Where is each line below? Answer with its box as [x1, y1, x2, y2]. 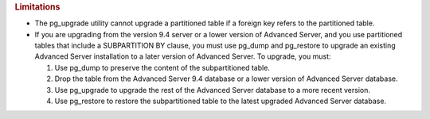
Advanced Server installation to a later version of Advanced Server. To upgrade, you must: [34, 52, 331, 61]
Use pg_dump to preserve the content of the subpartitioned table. [54, 63, 271, 72]
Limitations [14, 2, 61, 12]
